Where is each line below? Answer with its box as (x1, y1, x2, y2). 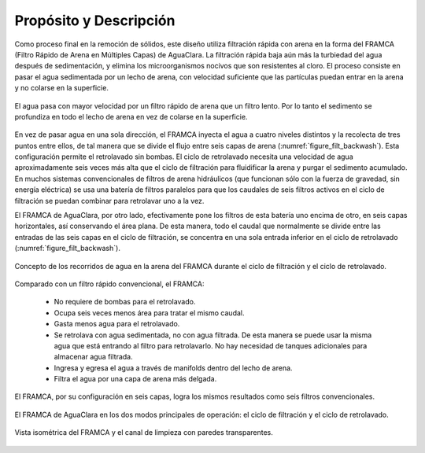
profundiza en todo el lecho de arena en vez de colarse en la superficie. (14, 112, 248, 121)
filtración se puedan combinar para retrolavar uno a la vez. (14, 196, 205, 205)
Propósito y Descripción (14, 12, 176, 29)
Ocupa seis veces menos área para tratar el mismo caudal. (54, 308, 245, 318)
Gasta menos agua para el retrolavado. (54, 319, 180, 329)
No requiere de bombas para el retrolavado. (54, 297, 196, 307)
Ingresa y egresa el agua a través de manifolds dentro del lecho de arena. (54, 363, 293, 373)
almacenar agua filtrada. (54, 352, 133, 362)
